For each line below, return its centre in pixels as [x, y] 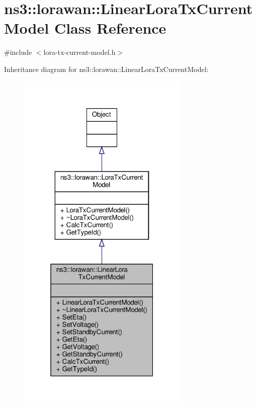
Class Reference [110, 28]
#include [18, 52]
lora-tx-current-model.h [79, 52]
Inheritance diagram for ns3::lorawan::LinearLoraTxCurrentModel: [106, 69]
